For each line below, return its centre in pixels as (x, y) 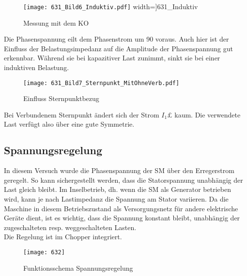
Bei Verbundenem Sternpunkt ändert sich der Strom (82, 114)
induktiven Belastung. (37, 67)
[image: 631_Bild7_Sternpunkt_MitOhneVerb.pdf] (101, 83)
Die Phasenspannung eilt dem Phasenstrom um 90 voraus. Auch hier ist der (116, 39)
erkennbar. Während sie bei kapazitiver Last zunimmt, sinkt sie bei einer (112, 58)
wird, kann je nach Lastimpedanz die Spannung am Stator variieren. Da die (116, 199)
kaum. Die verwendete (208, 114)
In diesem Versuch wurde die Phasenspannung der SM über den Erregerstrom (119, 170)
